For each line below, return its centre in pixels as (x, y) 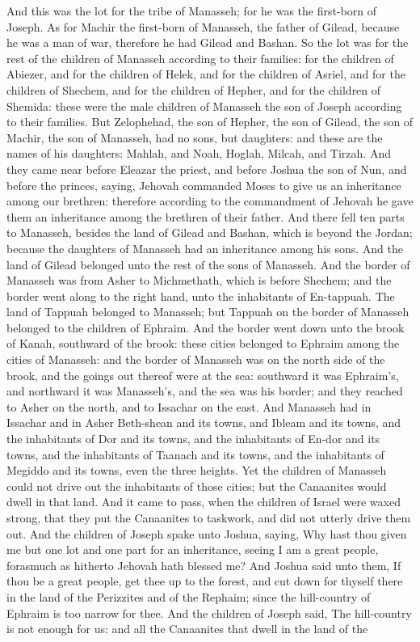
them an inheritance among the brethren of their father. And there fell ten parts (206, 216)
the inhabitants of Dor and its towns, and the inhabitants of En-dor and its (193, 439)
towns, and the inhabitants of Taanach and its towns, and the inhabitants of (195, 454)
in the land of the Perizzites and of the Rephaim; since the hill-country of (189, 596)
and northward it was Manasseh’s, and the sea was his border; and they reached (205, 391)
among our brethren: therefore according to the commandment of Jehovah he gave (210, 201)
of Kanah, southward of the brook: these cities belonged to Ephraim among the (203, 343)
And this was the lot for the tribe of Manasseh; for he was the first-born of (191, 11)
